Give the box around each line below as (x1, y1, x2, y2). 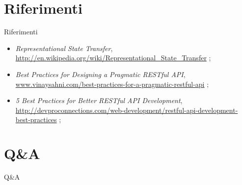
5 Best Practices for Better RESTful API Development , (15, 95, 183, 106)
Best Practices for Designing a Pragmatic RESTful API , (15, 69, 186, 79)
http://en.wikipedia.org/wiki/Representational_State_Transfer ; (15, 53, 211, 63)
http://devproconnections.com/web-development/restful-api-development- (15, 105, 238, 115)
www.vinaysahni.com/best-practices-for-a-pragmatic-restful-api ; (15, 79, 209, 89)
